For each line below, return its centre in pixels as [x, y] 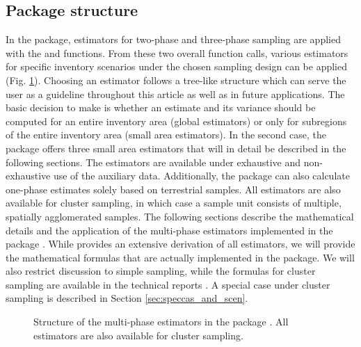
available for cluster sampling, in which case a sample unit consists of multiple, [174, 203]
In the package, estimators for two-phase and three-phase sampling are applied [173, 39]
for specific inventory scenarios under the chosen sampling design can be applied [177, 66]
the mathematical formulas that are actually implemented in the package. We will [180, 257]
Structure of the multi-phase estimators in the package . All [161, 322]
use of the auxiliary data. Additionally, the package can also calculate [201, 176]
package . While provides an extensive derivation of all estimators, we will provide [180, 244]
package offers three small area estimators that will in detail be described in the [176, 148]
